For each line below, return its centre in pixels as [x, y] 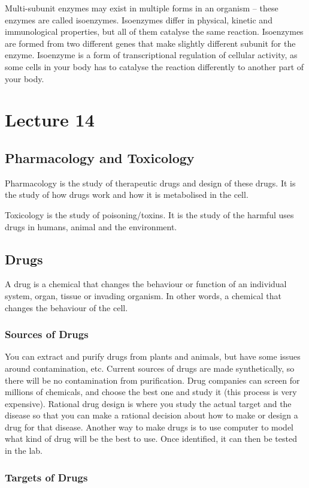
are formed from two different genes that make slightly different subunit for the [150, 43]
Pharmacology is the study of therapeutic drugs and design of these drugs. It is [150, 183]
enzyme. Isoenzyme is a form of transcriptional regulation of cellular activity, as [151, 55]
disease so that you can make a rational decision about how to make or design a [152, 415]
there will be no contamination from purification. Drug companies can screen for [152, 380]
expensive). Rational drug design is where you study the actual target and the [148, 403]
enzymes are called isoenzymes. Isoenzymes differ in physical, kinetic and [139, 19]
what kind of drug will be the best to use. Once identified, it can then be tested [151, 439]
